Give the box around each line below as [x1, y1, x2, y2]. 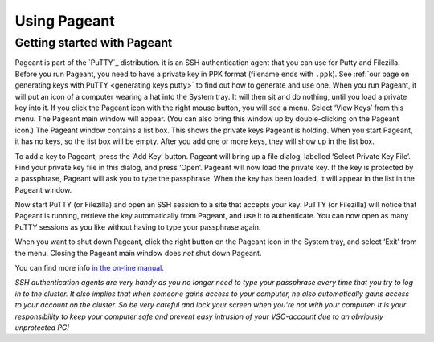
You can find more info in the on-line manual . [14, 263, 164, 273]
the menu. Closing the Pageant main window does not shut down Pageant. [14, 248, 262, 258]
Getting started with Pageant [14, 35, 173, 50]
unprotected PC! [14, 322, 70, 332]
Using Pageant [14, 12, 116, 30]
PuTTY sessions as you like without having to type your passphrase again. [14, 222, 261, 232]
